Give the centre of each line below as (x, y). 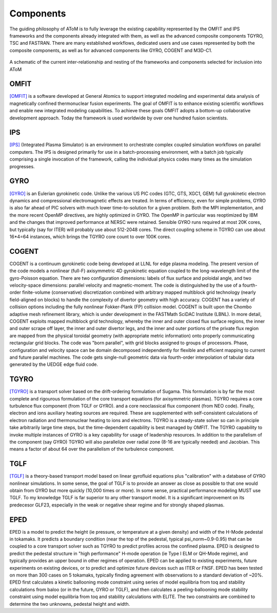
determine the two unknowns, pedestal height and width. (70, 604)
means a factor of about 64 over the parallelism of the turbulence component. (92, 449)
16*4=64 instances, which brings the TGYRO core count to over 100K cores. (90, 236)
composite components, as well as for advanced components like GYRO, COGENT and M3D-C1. (111, 50)
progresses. (22, 166)
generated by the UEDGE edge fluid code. (54, 364)
